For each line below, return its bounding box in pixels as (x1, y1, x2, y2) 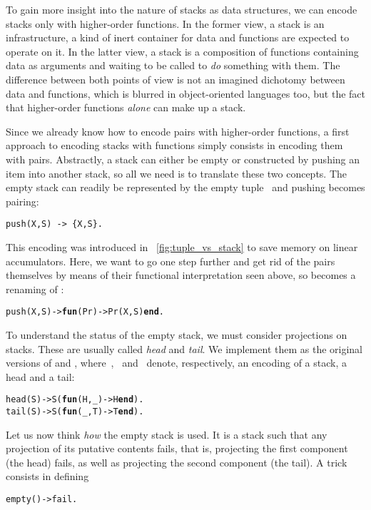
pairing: (6, 193, 39, 208)
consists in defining (6, 469, 89, 484)
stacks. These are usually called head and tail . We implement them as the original (6, 341, 362, 356)
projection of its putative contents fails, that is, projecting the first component (6, 441, 348, 456)
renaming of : (6, 281, 64, 296)
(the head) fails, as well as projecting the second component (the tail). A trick (6, 454, 347, 469)
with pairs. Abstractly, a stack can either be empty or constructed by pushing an (6, 151, 360, 166)
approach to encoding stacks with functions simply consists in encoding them (6, 138, 343, 153)
